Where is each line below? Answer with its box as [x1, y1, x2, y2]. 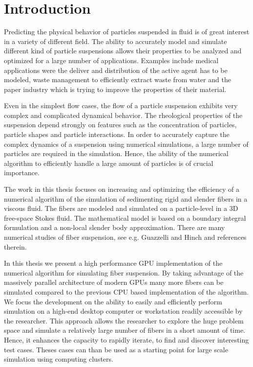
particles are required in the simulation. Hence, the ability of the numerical [4, 148, 229, 159]
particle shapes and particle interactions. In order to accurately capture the [4, 129, 230, 139]
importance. [4, 167, 40, 178]
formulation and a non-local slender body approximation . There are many [4, 222, 225, 232]
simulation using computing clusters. [4, 354, 113, 364]
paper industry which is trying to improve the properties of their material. [4, 84, 227, 94]
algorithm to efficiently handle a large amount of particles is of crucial [4, 158, 213, 168]
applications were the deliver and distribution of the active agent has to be [4, 65, 228, 75]
